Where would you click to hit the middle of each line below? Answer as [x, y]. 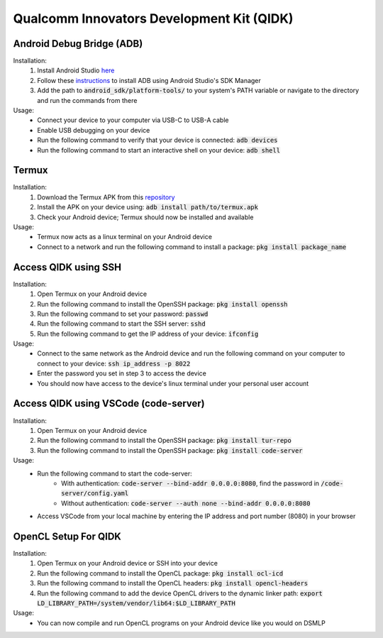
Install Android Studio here [76, 70]
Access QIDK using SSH [67, 267]
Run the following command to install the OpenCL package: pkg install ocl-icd [160, 573]
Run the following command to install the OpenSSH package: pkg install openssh [162, 304]
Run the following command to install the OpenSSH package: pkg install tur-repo [165, 441]
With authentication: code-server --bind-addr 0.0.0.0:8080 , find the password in [190, 483]
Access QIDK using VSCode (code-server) [109, 403]
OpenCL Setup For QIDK [67, 536]
